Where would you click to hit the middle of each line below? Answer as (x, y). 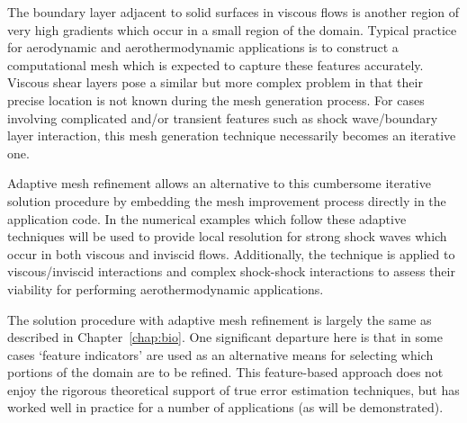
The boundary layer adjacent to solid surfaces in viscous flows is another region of (233, 12)
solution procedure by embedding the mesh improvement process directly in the (227, 200)
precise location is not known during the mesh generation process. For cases (216, 99)
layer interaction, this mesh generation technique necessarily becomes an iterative (232, 135)
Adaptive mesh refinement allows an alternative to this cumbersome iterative (219, 183)
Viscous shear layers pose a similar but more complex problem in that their (215, 82)
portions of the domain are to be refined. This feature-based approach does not (225, 372)
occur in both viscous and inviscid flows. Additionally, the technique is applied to (231, 253)
